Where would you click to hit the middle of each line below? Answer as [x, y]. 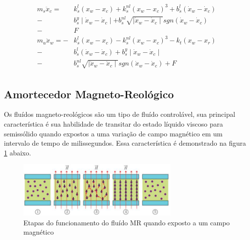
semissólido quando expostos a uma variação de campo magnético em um [113, 133]
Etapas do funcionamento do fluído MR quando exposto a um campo [127, 222]
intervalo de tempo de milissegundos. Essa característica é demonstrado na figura [125, 143]
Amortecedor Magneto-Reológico [89, 94]
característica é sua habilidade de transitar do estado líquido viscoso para [114, 124]
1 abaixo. [18, 152]
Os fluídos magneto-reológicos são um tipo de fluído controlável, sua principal [120, 114]
